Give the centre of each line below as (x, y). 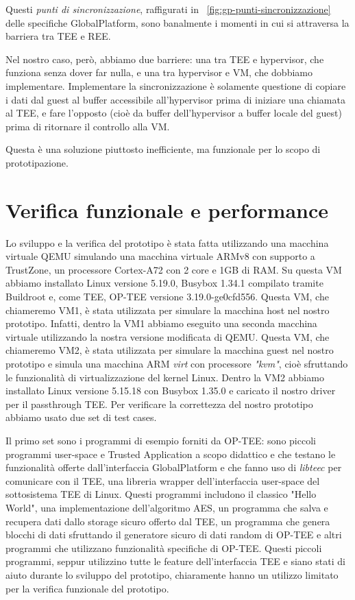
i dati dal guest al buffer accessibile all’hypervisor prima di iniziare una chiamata (175, 99)
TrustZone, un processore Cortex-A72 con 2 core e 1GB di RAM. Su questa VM (174, 269)
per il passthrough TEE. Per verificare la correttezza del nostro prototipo (159, 404)
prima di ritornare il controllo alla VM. (88, 126)
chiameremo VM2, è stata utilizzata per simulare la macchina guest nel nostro (170, 350)
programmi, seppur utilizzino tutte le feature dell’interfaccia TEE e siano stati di (175, 561)
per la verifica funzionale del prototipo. (87, 588)
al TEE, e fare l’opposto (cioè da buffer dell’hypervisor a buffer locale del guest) (174, 113)
